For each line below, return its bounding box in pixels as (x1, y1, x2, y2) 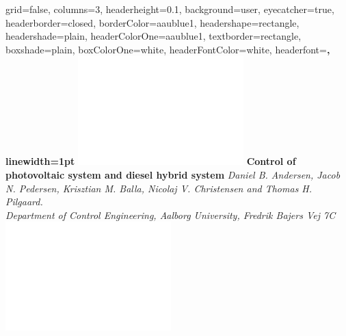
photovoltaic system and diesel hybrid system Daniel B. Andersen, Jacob (5, 167, 341, 181)
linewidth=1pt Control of (5, 154, 296, 168)
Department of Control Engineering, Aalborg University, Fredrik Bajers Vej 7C (5, 207, 336, 222)
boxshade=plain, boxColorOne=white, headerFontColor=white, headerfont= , (5, 42, 330, 56)
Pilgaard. (5, 194, 43, 209)
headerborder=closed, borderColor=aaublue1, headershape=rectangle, (5, 15, 300, 29)
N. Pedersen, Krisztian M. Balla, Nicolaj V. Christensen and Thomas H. (5, 181, 312, 195)
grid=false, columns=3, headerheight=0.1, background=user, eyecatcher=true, (5, 2, 334, 16)
